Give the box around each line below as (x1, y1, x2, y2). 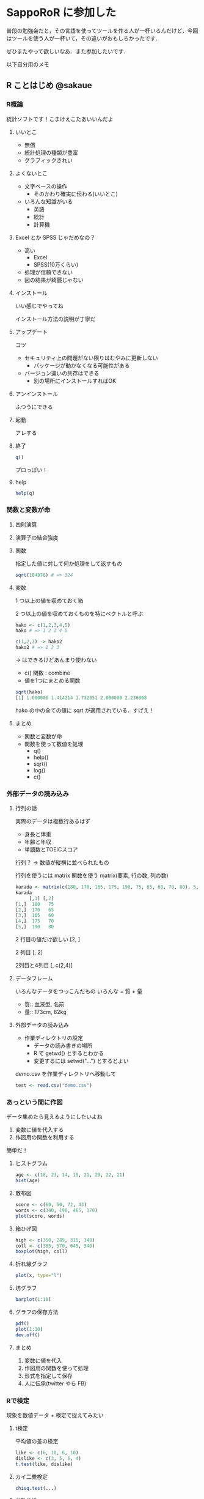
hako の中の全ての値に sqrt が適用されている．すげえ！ (15, 706, 155, 714)
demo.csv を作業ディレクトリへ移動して (15, 1070, 117, 1078)
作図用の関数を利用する (15, 1134, 75, 1141)
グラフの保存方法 (15, 1308, 59, 1316)
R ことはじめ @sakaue (6, 80, 92, 91)
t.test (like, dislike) (15, 1461, 73, 1467)
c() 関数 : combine (24, 669, 70, 676)
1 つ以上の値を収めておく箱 (15, 597, 84, 604)
